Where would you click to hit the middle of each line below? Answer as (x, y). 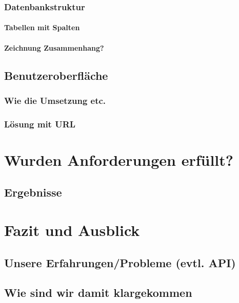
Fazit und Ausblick (72, 230)
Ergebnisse (33, 192)
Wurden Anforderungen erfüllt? (119, 159)
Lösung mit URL (40, 124)
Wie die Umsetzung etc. (55, 100)
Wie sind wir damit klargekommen (98, 293)
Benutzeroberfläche (56, 75)
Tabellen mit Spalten (42, 27)
